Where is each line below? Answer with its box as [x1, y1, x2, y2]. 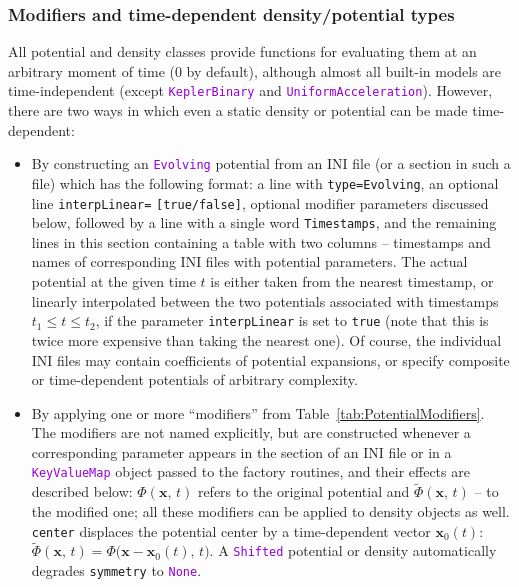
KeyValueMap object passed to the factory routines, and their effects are [31, 461, 470, 482]
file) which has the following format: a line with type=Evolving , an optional [31, 172, 499, 193]
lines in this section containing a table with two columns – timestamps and [31, 231, 491, 252]
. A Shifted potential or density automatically [209, 540, 497, 561]
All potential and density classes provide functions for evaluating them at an [8, 41, 477, 62]
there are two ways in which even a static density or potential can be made [8, 100, 468, 121]
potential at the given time [31, 271, 196, 292]
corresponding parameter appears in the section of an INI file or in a [31, 441, 452, 462]
